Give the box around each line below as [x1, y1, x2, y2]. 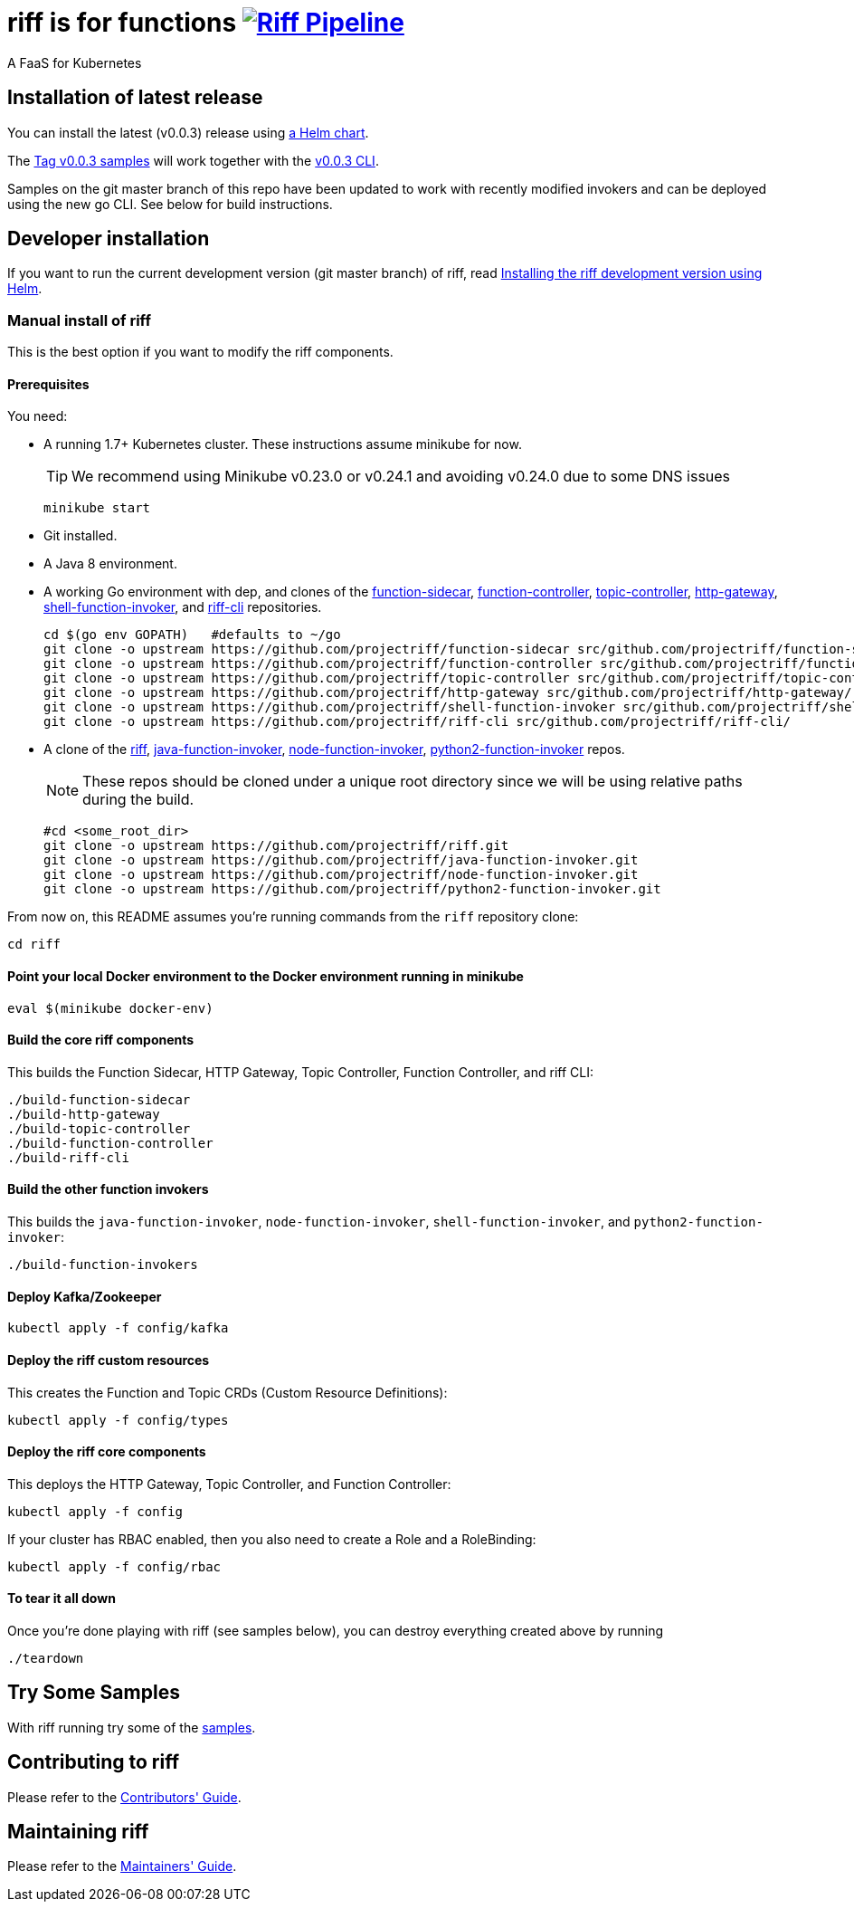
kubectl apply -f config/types [7, 1412, 229, 1427]
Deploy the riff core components [7, 1444, 206, 1460]
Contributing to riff [7, 1751, 180, 1774]
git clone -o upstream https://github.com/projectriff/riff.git [43, 838, 509, 854]
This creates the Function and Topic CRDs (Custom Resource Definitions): [7, 1384, 448, 1400]
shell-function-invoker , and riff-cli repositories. [43, 599, 322, 616]
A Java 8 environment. [43, 556, 177, 572]
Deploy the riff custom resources [7, 1351, 210, 1368]
